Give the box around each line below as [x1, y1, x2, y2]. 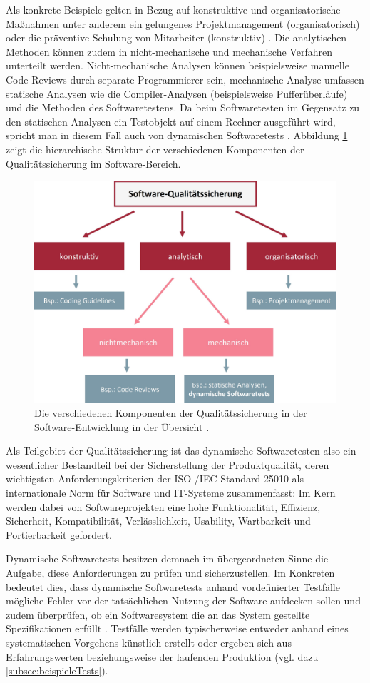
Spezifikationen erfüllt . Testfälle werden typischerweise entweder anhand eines [6, 621, 349, 636]
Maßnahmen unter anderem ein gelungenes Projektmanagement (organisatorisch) [6, 16, 360, 31]
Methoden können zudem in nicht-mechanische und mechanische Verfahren [6, 44, 332, 59]
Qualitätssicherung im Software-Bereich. [6, 156, 181, 171]
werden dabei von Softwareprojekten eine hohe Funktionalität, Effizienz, [6, 499, 321, 514]
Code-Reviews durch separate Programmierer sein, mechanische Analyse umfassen [6, 71, 364, 86]
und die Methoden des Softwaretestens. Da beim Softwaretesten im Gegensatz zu [6, 100, 360, 115]
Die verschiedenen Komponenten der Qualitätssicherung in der [34, 405, 307, 420]
